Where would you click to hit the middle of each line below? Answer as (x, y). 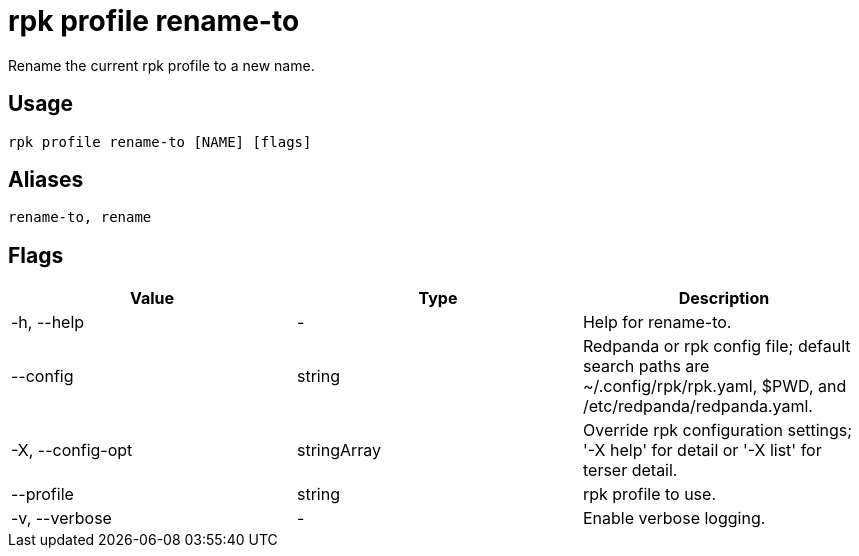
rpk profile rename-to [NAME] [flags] (160, 141)
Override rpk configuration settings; (717, 430)
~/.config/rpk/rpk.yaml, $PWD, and (714, 386)
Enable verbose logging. (674, 518)
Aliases (46, 180)
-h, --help (48, 322)
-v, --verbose (61, 518)
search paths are (646, 366)
